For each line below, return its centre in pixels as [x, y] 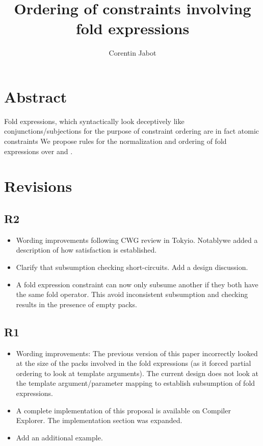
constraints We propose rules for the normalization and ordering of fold [115, 141]
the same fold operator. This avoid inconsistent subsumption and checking [132, 294]
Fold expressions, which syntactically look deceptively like [94, 121]
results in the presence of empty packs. [76, 304]
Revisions [38, 186]
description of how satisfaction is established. [86, 250]
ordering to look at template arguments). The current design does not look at [137, 373]
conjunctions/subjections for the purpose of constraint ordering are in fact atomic [131, 131]
